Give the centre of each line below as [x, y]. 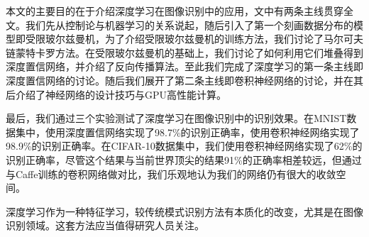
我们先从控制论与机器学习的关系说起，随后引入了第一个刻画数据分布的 [189, 24]
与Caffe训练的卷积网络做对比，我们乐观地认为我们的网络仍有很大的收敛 [171, 173]
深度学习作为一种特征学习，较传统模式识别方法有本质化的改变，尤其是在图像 [184, 211]
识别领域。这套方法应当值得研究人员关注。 [105, 225]
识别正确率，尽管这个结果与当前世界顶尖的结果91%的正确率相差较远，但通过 [184, 159]
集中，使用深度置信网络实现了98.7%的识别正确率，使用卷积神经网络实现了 [187, 132]
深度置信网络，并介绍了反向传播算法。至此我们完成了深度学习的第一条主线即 [184, 66]
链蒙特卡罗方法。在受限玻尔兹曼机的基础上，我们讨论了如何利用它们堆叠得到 [184, 52]
